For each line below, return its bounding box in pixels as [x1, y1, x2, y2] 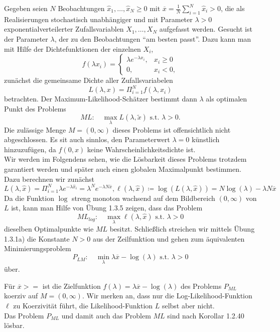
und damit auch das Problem [61, 310, 151, 320]
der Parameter [4, 33, 48, 44]
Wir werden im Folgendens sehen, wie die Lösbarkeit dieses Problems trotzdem [4, 154, 247, 164]
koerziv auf [4, 290, 38, 301]
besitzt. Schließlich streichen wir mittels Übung [109, 224, 255, 234]
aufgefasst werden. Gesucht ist [159, 24, 252, 34]
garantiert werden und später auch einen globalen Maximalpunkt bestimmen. [4, 164, 241, 174]
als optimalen [206, 93, 247, 104]
